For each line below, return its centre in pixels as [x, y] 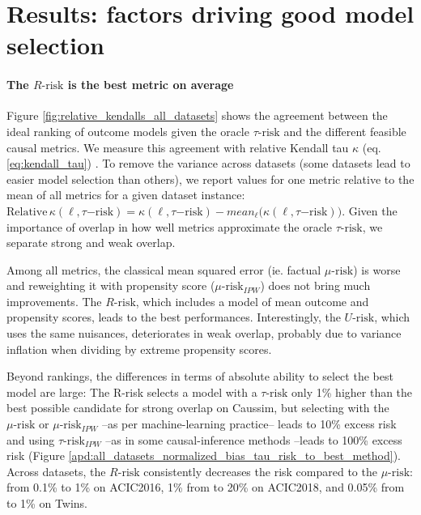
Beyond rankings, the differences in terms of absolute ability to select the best [200, 376]
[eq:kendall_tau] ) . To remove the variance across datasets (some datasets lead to [208, 163]
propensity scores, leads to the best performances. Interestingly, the [174, 317]
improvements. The [54, 301]
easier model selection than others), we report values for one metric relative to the [210, 179]
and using [31, 439]
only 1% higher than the [352, 392]
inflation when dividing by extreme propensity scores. [139, 349]
